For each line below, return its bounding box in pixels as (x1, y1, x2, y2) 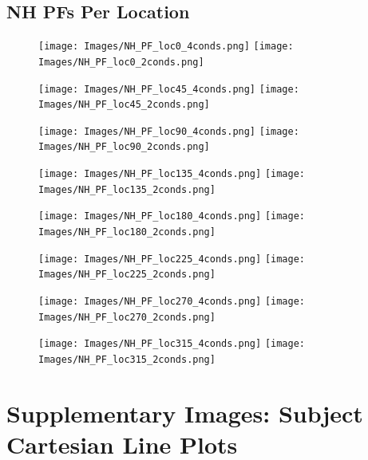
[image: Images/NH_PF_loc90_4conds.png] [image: (38, 125, 299, 137)
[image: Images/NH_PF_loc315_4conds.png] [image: (38, 338, 305, 350)
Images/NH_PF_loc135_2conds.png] (38, 183, 216, 195)
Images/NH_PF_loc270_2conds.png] (38, 311, 216, 323)
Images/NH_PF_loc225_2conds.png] (38, 269, 216, 281)
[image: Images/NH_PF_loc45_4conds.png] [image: (38, 83, 299, 95)
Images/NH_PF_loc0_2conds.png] (38, 56, 204, 68)
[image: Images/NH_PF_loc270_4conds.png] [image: (38, 296, 305, 308)
